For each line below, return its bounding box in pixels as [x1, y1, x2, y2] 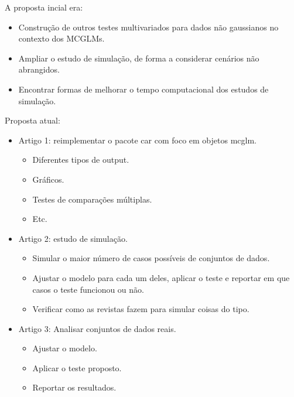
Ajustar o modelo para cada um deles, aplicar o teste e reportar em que [32, 271, 290, 283]
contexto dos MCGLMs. [18, 32, 105, 45]
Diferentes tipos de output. [32, 153, 129, 166]
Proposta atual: [5, 114, 60, 126]
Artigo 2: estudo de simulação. [18, 232, 128, 244]
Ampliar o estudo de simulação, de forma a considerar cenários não [18, 52, 259, 64]
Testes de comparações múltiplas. [32, 193, 152, 205]
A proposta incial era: [5, 1, 83, 13]
